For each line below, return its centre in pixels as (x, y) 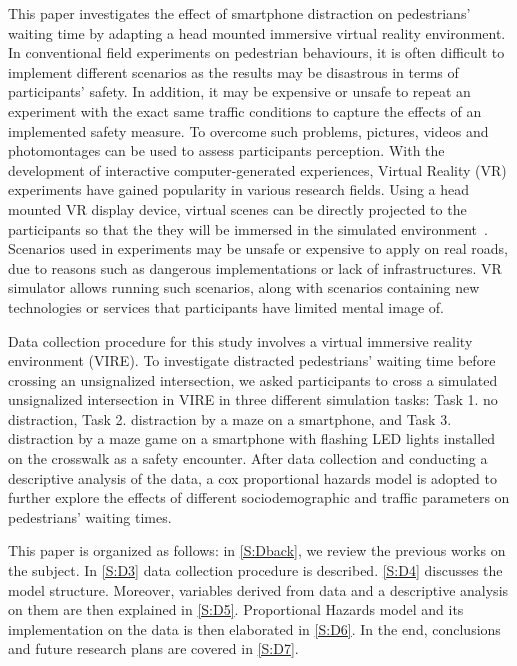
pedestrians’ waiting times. (90, 516)
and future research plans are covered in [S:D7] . (153, 648)
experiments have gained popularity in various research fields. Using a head (239, 189)
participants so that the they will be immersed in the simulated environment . (248, 228)
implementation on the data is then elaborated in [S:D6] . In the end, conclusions (254, 628)
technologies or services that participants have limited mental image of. (226, 306)
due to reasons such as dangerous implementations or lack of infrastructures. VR (255, 267)
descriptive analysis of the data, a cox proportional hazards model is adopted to (253, 477)
